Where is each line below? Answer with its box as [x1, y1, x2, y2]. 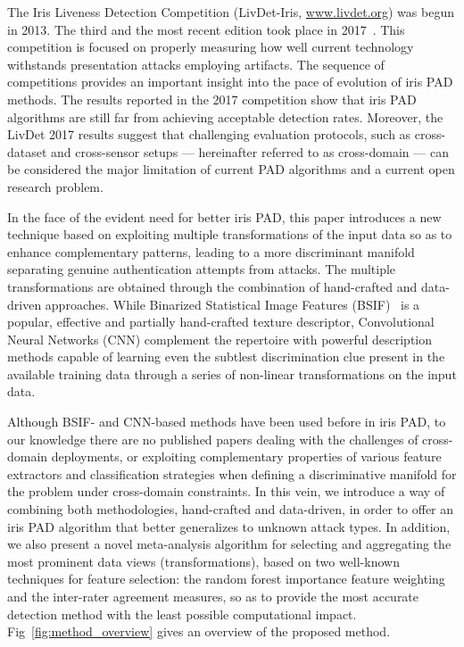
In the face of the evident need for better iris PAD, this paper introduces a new [7, 207, 442, 226]
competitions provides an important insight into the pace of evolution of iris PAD [7, 72, 453, 91]
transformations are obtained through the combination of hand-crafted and [7, 277, 418, 295]
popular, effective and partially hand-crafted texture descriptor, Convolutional [7, 312, 435, 331]
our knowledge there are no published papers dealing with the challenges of [7, 429, 418, 448]
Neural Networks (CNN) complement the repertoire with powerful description [7, 329, 433, 348]
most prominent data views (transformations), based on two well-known [7, 552, 400, 570]
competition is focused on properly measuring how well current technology [7, 37, 414, 56]
